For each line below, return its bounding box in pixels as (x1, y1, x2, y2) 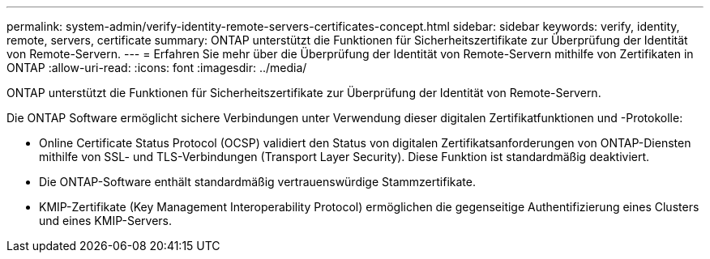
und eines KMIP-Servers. (39, 214, 173, 227)
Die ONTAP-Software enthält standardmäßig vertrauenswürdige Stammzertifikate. (39, 175, 476, 189)
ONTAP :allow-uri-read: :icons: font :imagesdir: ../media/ (6, 61, 307, 74)
